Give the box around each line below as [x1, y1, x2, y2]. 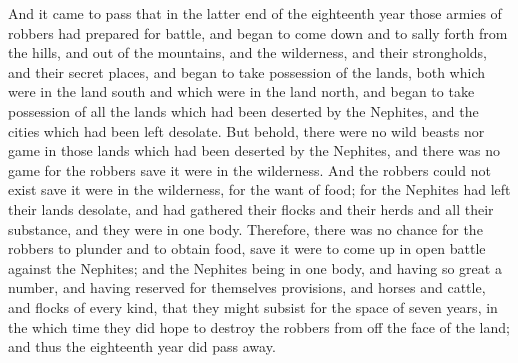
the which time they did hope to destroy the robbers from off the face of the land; [8, 316, 510, 337]
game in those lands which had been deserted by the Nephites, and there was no [8, 140, 500, 161]
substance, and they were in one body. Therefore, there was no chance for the [8, 218, 483, 239]
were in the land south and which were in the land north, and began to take [8, 81, 475, 102]
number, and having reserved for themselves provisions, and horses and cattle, [8, 277, 486, 298]
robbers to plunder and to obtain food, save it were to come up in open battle [8, 238, 486, 259]
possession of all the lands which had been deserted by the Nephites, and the [8, 100, 479, 121]
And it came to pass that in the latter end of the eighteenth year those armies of [8, 3, 502, 23]
